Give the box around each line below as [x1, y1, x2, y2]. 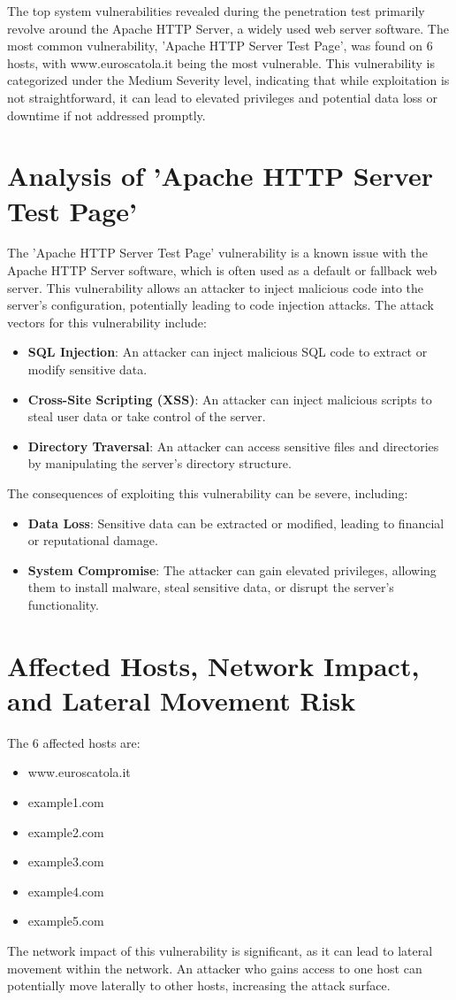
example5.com [27, 912, 104, 930]
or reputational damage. [27, 531, 158, 550]
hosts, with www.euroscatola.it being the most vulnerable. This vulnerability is [7, 53, 435, 72]
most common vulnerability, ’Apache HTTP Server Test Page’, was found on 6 [7, 36, 433, 55]
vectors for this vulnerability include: [7, 312, 207, 331]
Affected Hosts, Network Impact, [7, 647, 420, 683]
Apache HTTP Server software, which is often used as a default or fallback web [7, 261, 437, 280]
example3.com [27, 852, 104, 871]
